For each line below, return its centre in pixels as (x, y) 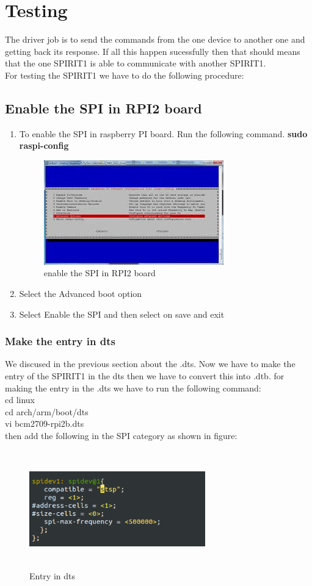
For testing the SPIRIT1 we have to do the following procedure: (125, 75)
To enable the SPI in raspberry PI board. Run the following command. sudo (163, 133)
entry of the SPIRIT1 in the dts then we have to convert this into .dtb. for (145, 376)
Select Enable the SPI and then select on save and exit (122, 314)
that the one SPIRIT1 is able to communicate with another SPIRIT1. (136, 63)
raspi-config (44, 145)
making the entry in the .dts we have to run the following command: (133, 388)
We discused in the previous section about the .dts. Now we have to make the (150, 364)
